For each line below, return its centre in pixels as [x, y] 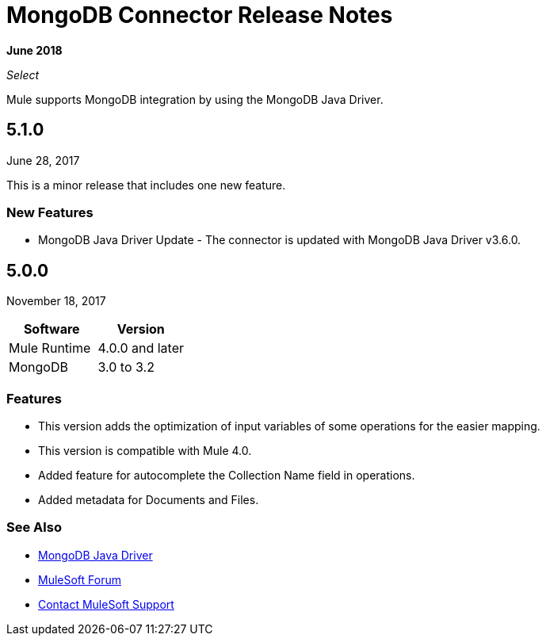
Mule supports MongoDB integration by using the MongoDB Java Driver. [195, 99]
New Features [50, 212]
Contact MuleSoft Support [106, 604]
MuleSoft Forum [80, 579]
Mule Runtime [50, 348]
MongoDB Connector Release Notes [200, 15]
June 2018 [34, 50]
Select [23, 75]
